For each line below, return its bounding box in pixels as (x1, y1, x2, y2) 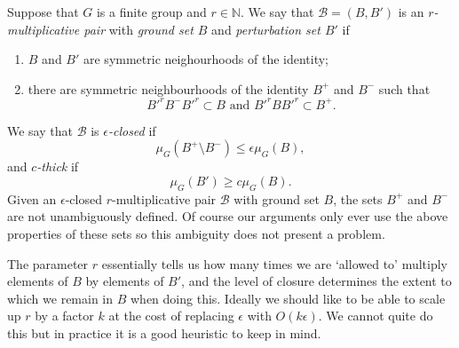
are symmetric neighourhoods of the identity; (83, 50, 329, 68)
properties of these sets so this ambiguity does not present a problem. (7, 225, 385, 243)
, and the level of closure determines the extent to (181, 272, 452, 290)
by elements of (85, 272, 164, 290)
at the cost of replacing (108, 306, 234, 325)
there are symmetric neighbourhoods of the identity (28, 79, 309, 98)
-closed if (107, 121, 156, 139)
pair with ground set (83, 20, 194, 38)
